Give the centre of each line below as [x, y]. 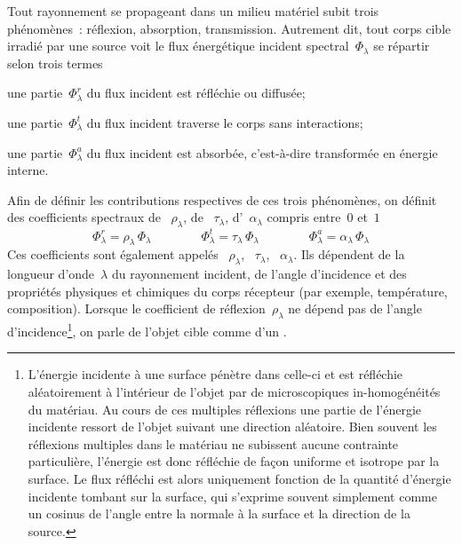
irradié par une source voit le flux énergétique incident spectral [178, 46]
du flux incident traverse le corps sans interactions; [225, 122]
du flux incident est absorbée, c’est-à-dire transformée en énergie [262, 152]
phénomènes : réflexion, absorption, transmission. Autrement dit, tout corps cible [229, 28]
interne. [28, 170]
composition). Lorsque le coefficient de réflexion [136, 308]
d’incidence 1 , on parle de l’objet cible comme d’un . [147, 330]
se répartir [402, 46]
